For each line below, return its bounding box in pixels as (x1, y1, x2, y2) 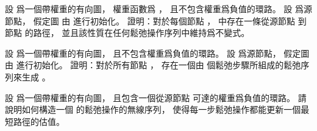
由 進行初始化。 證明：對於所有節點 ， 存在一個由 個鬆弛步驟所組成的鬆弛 (5, 58, 301, 71)
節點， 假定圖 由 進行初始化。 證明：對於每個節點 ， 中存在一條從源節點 (5, 14, 295, 27)
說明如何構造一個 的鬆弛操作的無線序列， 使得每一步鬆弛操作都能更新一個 (5, 103, 301, 116)
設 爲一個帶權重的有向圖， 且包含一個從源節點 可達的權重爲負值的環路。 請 (5, 91, 307, 104)
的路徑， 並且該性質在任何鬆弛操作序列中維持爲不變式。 (24, 26, 250, 39)
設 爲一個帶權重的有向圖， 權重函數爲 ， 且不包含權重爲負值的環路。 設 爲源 (5, 2, 312, 15)
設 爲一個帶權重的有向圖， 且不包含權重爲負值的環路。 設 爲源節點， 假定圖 (5, 46, 310, 59)
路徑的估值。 (13, 115, 65, 127)
